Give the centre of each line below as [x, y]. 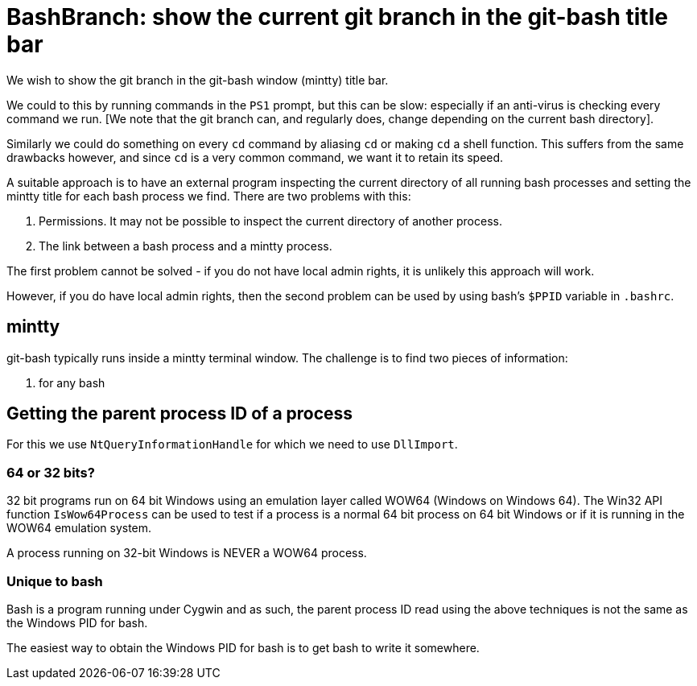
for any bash [72, 382]
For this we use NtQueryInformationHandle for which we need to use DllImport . [232, 444]
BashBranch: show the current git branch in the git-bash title [337, 17]
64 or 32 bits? [51, 472]
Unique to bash [55, 581]
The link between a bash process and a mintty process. [186, 246]
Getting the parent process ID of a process [180, 414]
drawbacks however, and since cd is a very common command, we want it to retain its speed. [255, 157]
